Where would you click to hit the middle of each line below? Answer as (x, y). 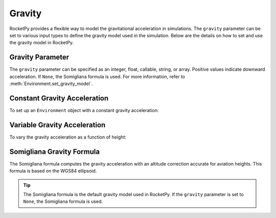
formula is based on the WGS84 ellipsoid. (53, 171)
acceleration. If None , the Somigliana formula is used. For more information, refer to (97, 76)
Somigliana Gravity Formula (54, 152)
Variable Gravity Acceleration (57, 125)
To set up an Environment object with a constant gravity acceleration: (84, 110)
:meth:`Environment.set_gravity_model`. (51, 84)
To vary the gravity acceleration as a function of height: (68, 137)
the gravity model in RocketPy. (42, 43)
